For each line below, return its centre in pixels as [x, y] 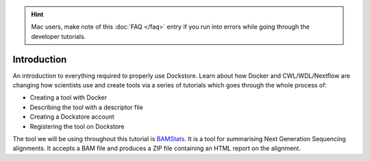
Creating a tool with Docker [69, 98]
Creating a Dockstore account [72, 117]
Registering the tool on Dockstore [77, 126]
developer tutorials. [59, 36]
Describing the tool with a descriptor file [86, 107]
